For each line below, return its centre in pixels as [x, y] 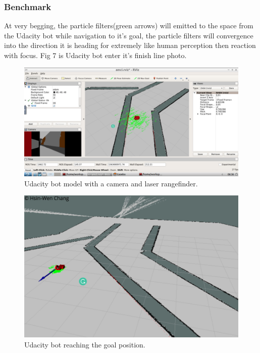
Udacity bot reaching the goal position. [85, 344]
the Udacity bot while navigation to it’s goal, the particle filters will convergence [129, 35]
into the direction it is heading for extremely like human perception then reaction [130, 45]
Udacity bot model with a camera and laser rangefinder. [111, 183]
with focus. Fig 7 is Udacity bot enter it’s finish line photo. [95, 55]
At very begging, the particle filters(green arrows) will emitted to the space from [129, 26]
